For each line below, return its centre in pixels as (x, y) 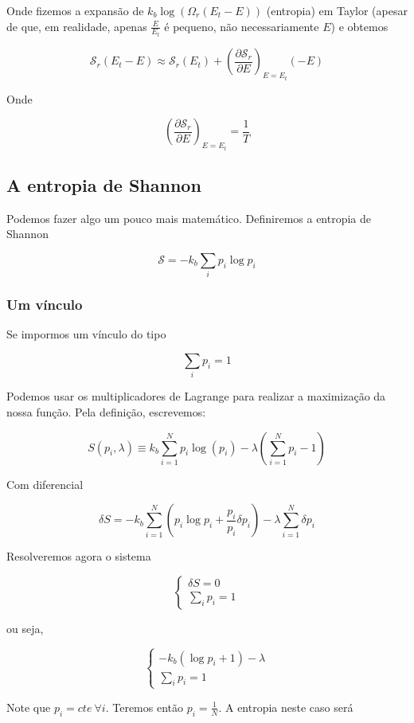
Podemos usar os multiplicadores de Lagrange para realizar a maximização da (196, 396)
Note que (29, 707)
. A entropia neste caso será (286, 707)
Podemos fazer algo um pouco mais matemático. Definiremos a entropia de (189, 218)
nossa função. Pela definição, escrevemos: (106, 411)
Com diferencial (45, 484)
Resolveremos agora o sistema (79, 556)
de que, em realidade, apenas (77, 26)
